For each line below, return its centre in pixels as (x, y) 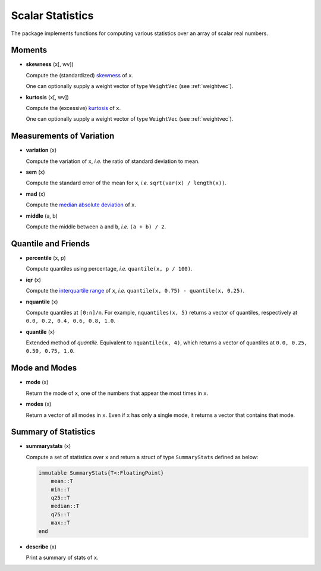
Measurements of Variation (63, 136)
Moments (29, 50)
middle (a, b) (42, 216)
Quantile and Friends (51, 244)
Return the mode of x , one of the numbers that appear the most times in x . (117, 393)
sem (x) (35, 172)
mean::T (62, 481)
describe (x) (41, 547)
